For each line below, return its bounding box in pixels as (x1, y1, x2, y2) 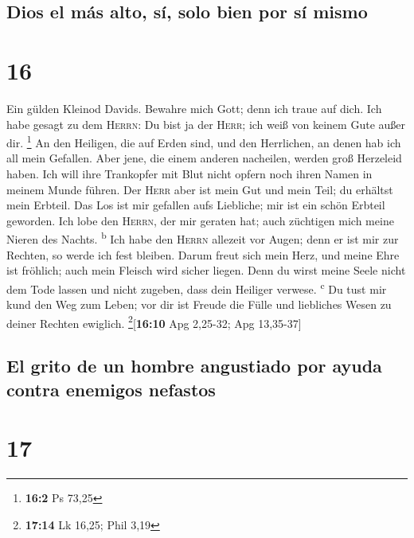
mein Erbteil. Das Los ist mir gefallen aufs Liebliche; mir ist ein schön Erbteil (6, 197, 385, 213)
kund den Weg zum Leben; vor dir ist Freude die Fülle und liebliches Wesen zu (6, 296, 392, 312)
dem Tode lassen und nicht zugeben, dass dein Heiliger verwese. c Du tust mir (6, 278, 387, 297)
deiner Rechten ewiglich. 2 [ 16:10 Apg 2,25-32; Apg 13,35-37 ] (6, 312, 302, 331)
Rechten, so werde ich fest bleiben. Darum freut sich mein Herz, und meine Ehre (6, 246, 400, 263)
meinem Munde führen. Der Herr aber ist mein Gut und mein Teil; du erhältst (6, 181, 393, 197)
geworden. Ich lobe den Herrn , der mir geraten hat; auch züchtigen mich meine (6, 212, 394, 228)
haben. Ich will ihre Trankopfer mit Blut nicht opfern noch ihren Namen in (6, 165, 373, 181)
